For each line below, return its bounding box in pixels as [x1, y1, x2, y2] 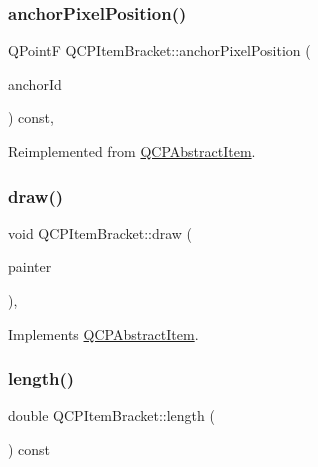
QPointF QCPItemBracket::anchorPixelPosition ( [8, 40, 311, 61]
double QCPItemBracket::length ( [8, 405, 215, 426]
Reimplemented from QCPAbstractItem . [8, 141, 256, 161]
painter [8, 256, 52, 277]
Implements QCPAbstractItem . [8, 323, 199, 344]
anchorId [8, 73, 62, 94]
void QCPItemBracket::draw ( [8, 222, 193, 243]
